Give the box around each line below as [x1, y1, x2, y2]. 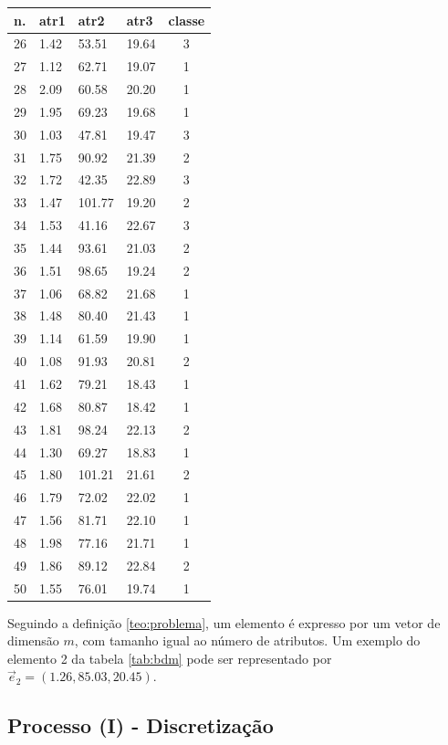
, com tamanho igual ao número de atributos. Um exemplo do [74, 631, 421, 650]
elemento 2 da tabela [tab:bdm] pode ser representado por [7, 648, 332, 667]
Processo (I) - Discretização [7, 711, 274, 740]
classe [168, 10, 205, 29]
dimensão [7, 631, 59, 650]
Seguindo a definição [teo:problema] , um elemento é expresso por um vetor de [7, 613, 441, 632]
